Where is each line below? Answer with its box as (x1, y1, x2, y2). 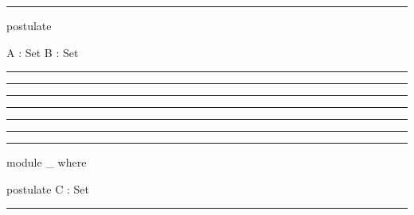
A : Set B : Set (6, 44, 79, 60)
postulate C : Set (6, 180, 89, 197)
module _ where (6, 154, 87, 171)
